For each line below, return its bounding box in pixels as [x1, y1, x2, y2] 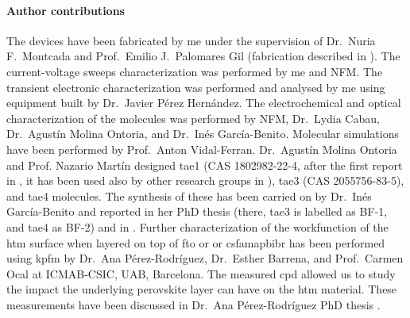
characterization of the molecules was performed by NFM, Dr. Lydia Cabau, [6, 109, 380, 126]
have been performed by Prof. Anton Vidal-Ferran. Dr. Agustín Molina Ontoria [6, 140, 397, 157]
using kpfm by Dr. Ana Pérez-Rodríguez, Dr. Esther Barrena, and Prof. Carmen [6, 250, 404, 266]
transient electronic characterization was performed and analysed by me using [6, 79, 385, 95]
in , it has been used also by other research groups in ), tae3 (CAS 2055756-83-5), [6, 172, 404, 189]
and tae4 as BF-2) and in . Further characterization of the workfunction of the [6, 218, 389, 235]
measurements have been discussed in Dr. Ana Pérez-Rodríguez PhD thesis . [6, 296, 381, 312]
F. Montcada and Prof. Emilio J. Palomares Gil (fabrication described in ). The [6, 48, 400, 64]
